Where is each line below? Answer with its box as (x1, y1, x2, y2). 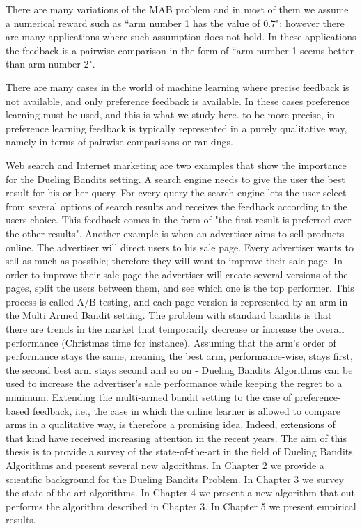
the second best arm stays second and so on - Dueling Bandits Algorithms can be (6, 362, 353, 377)
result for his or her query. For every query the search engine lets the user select (6, 185, 347, 200)
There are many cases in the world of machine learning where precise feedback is (6, 79, 349, 94)
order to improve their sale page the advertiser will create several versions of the (6, 267, 348, 281)
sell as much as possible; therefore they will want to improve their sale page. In (6, 253, 343, 268)
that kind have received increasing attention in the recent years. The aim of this (6, 430, 347, 445)
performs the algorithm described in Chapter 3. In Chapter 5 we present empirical (6, 498, 356, 513)
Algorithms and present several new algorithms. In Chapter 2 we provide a (6, 458, 324, 472)
